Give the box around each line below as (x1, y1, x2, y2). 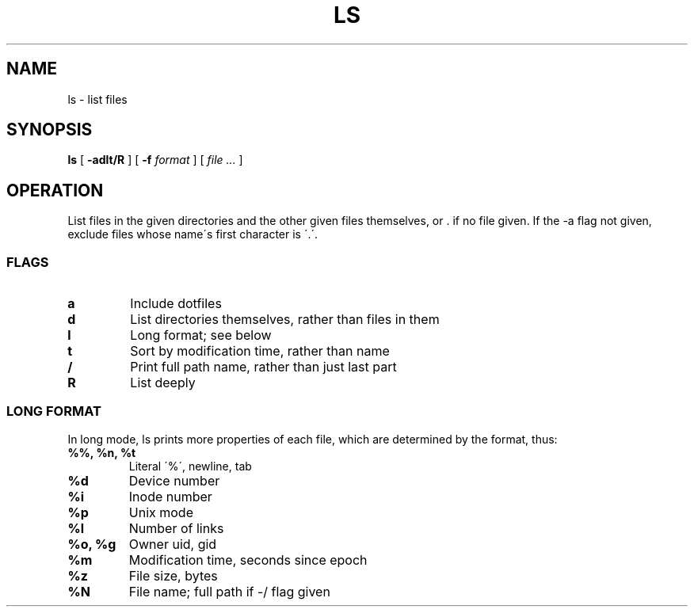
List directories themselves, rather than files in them (130, 311, 440, 328)
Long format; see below (130, 327, 272, 344)
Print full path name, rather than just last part (130, 359, 397, 375)
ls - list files (67, 92, 128, 106)
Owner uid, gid (128, 535, 217, 552)
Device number (128, 472, 220, 489)
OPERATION (6, 180, 104, 200)
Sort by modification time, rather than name (130, 343, 390, 360)
